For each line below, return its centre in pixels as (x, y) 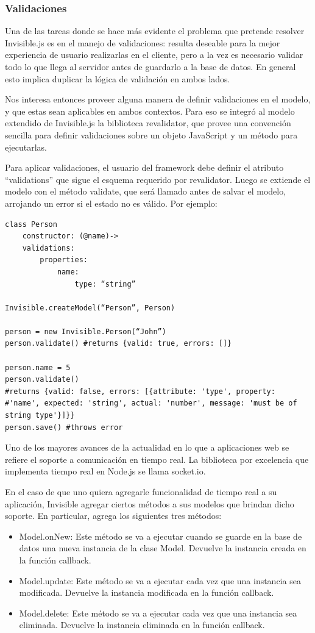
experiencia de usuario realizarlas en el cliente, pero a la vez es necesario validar (154, 55)
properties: (64, 260)
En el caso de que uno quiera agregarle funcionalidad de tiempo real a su (141, 492)
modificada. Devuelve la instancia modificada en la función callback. (147, 592)
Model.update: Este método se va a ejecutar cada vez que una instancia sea (160, 580)
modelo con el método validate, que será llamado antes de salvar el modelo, (146, 191)
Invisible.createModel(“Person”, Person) (90, 308)
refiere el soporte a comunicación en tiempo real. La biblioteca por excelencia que (157, 459)
